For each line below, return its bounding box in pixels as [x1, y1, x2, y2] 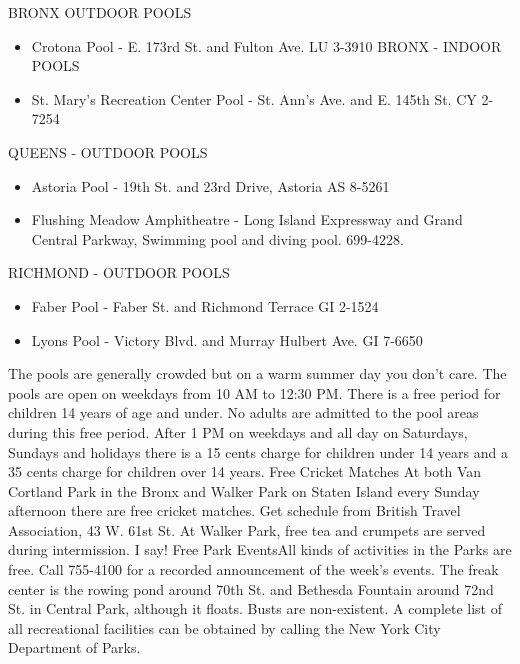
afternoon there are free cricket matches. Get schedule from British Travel [8, 500, 461, 521]
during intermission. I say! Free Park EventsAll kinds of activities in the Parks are [8, 539, 512, 560]
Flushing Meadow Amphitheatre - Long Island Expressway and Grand [31, 209, 463, 230]
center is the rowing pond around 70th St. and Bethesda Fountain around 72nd [8, 578, 494, 599]
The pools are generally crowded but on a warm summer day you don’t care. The [8, 363, 507, 384]
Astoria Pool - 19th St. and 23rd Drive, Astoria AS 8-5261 [31, 175, 390, 196]
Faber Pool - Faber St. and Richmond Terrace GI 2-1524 [31, 295, 379, 316]
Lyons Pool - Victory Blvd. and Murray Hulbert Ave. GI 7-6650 [31, 329, 423, 350]
